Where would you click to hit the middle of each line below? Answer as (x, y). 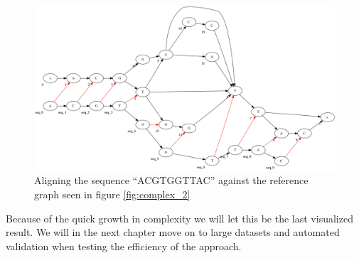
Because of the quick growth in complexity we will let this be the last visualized (179, 218)
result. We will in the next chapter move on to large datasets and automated (173, 232)
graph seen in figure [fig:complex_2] (112, 194)
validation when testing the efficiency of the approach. (124, 246)
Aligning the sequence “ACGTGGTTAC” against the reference (171, 180)
